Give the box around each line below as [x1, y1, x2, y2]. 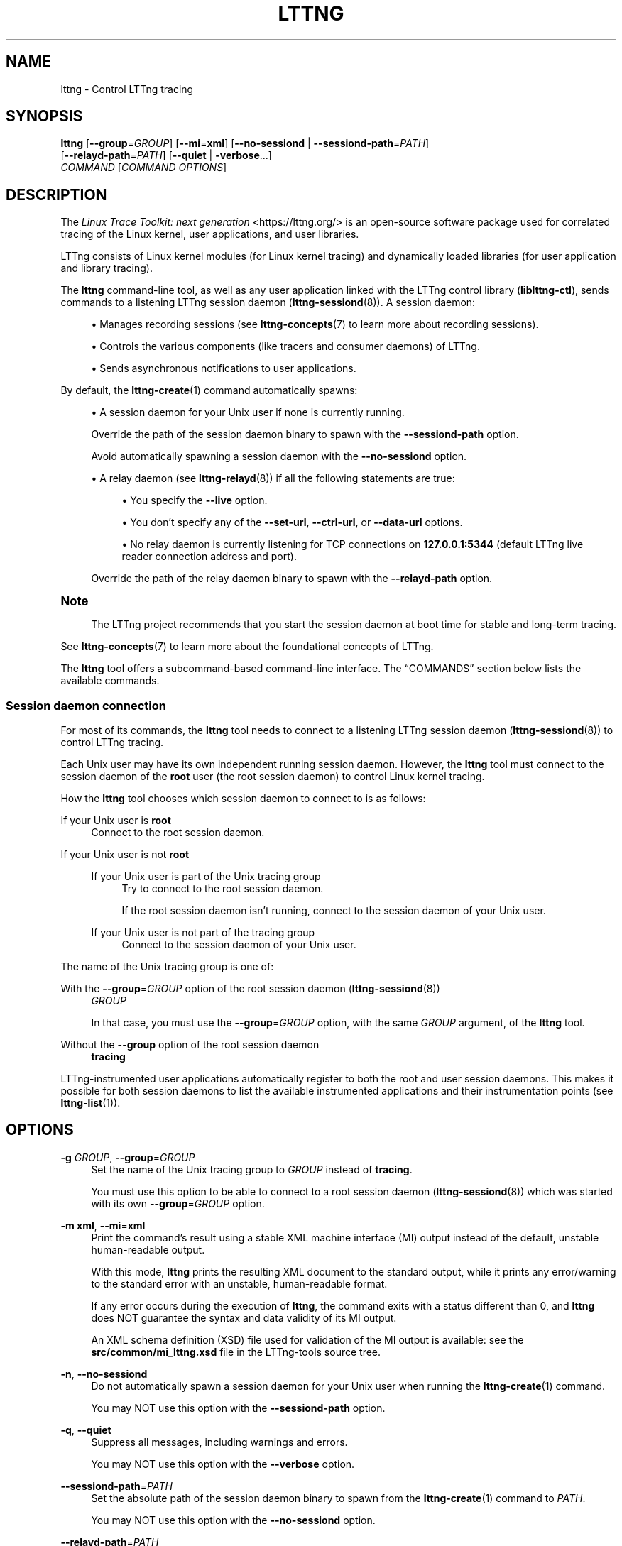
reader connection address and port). [121, 550, 297, 563]
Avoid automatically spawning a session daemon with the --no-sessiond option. [91, 450, 467, 463]
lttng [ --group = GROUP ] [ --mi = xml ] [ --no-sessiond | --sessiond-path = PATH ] [60, 137, 430, 150]
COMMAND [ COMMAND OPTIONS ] [60, 161, 227, 174]
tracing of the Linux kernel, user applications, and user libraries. [60, 228, 359, 241]
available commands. [60, 674, 160, 687]
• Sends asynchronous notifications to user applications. [91, 362, 356, 375]
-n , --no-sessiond [60, 1367, 148, 1380]
